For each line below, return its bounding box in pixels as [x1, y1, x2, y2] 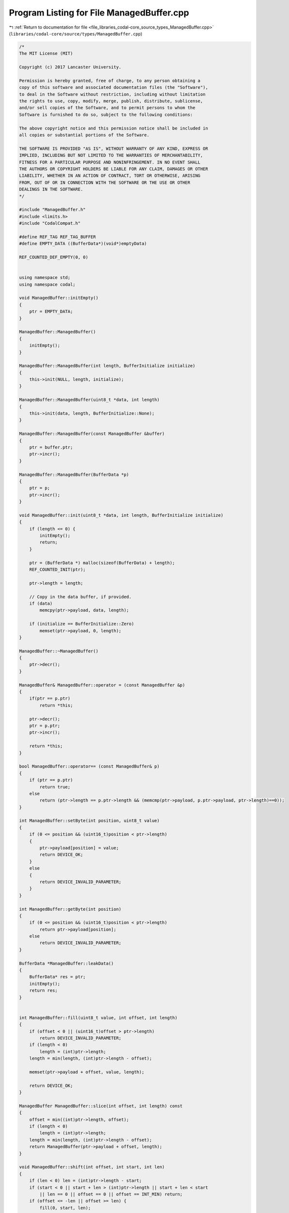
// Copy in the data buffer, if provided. [29, 594, 132, 599]
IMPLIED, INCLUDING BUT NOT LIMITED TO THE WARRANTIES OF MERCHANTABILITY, [19, 153, 203, 158]
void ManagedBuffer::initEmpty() [19, 295, 99, 301]
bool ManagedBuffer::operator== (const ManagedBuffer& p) [19, 764, 160, 769]
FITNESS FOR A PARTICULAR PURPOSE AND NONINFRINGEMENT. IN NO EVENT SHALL [19, 159, 201, 165]
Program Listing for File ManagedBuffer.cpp [9, 7, 189, 18]
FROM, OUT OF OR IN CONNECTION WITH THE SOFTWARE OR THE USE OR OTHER [19, 180, 191, 185]
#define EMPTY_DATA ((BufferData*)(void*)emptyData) [19, 241, 147, 246]
